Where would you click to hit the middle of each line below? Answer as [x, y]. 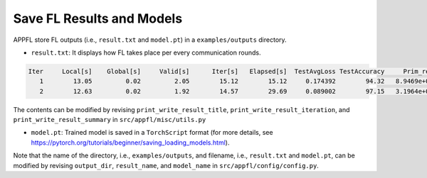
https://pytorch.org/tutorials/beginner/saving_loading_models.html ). [130, 143]
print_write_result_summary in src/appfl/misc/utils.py [110, 120]
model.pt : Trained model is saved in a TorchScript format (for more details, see [152, 133]
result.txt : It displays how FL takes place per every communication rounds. [146, 52]
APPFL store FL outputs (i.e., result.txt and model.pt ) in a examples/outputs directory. [150, 40]
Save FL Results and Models [98, 18]
